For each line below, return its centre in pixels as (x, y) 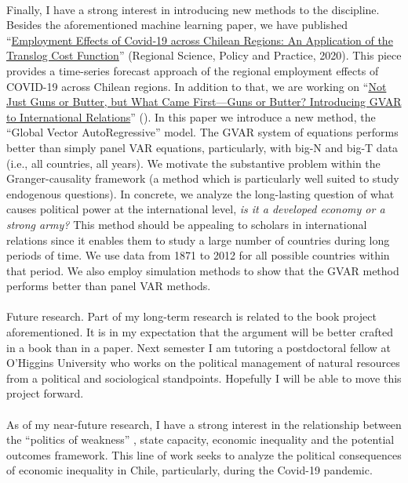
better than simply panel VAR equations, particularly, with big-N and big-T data (202, 147)
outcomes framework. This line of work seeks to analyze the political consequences (204, 454)
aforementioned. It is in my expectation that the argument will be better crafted (200, 332)
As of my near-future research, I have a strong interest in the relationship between (204, 424)
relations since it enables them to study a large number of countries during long (198, 240)
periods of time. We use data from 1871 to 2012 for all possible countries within (198, 255)
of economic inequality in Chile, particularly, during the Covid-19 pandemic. (189, 470)
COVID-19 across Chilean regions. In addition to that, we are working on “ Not (197, 86)
